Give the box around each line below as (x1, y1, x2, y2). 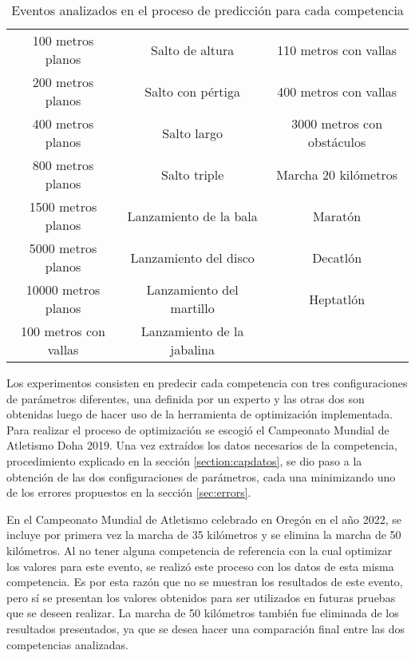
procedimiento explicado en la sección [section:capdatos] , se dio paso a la (6, 452, 362, 469)
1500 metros (29, 197, 97, 216)
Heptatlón (309, 289, 366, 308)
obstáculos (308, 133, 366, 151)
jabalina (170, 340, 215, 359)
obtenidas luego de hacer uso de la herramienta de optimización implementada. (6, 406, 393, 422)
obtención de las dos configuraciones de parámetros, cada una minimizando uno (6, 468, 396, 485)
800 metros (32, 156, 94, 174)
